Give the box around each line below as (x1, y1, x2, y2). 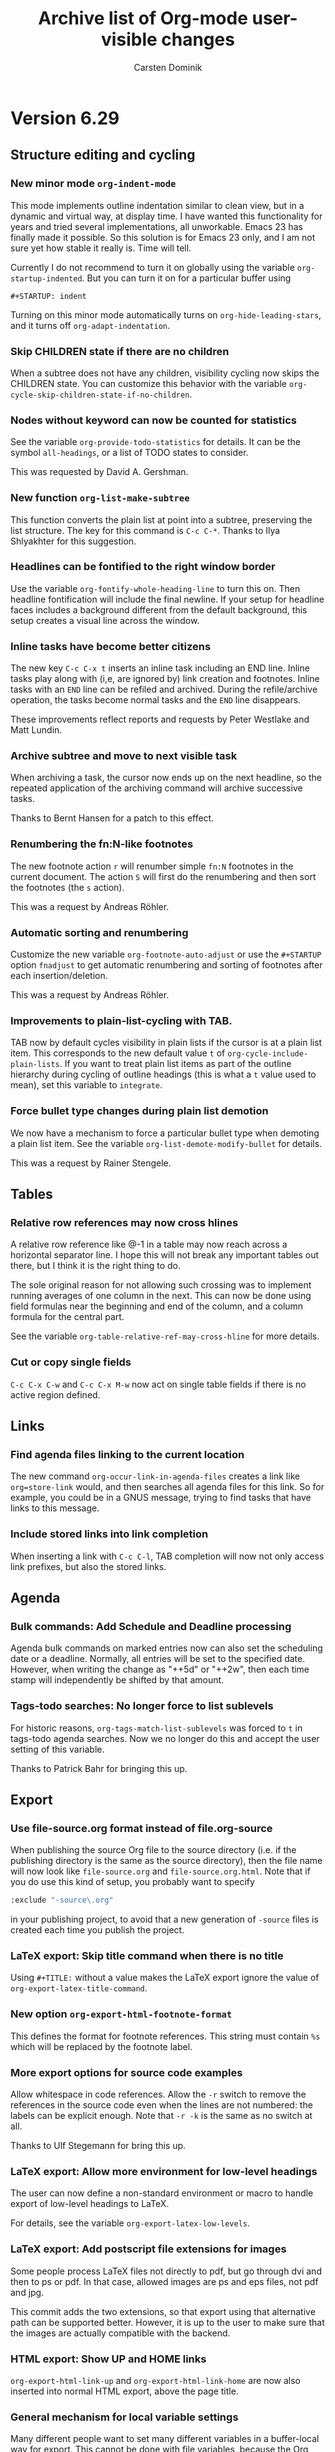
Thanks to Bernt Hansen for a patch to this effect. (10, 812, 215, 824)
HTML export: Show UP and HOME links (10, 2352, 207, 2366)
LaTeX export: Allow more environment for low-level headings (10, 2164, 318, 2178)
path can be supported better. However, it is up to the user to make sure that (10, 2316, 325, 2328)
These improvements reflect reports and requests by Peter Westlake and (10, 713, 310, 726)
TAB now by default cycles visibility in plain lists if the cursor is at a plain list (10, 1037, 323, 1049)
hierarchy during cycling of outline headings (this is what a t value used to (10, 1068, 317, 1081)
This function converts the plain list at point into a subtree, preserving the (10, 513, 313, 526)
